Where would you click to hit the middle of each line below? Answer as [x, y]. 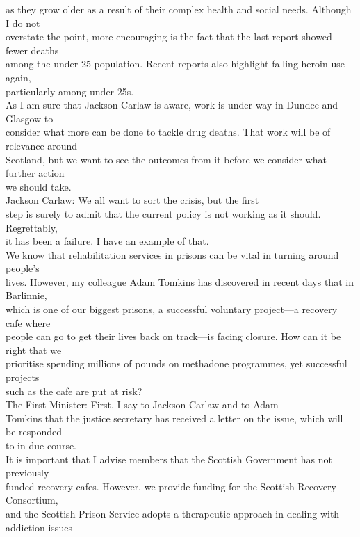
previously [27, 473]
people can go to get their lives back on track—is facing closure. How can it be [173, 336]
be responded [34, 432]
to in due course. [41, 445]
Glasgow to [30, 118]
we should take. [39, 186]
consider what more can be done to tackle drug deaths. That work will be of [168, 132]
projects [23, 377]
